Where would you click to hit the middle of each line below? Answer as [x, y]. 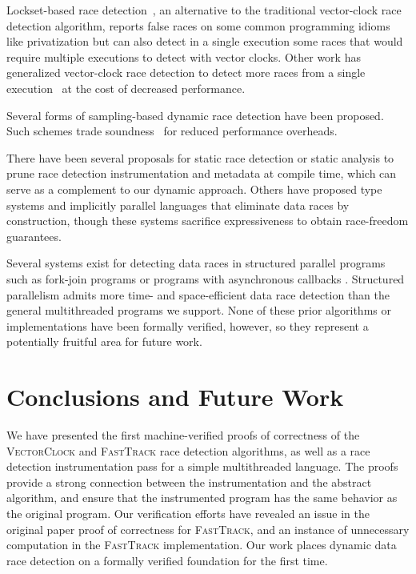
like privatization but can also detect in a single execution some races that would [205, 41]
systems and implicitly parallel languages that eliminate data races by [178, 205]
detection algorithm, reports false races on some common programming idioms [198, 25]
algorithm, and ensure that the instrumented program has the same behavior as [202, 498]
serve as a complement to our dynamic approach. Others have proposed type [194, 189]
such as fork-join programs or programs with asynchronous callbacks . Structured [206, 278]
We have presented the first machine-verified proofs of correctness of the [183, 435]
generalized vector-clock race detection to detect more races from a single [186, 72]
